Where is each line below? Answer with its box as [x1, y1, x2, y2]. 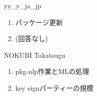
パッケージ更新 [15, 17, 63, 27]
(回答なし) [15, 33, 48, 44]
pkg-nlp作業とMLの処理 [15, 66, 89, 76]
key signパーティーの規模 [15, 82, 94, 93]
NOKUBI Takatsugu [4, 49, 65, 60]
